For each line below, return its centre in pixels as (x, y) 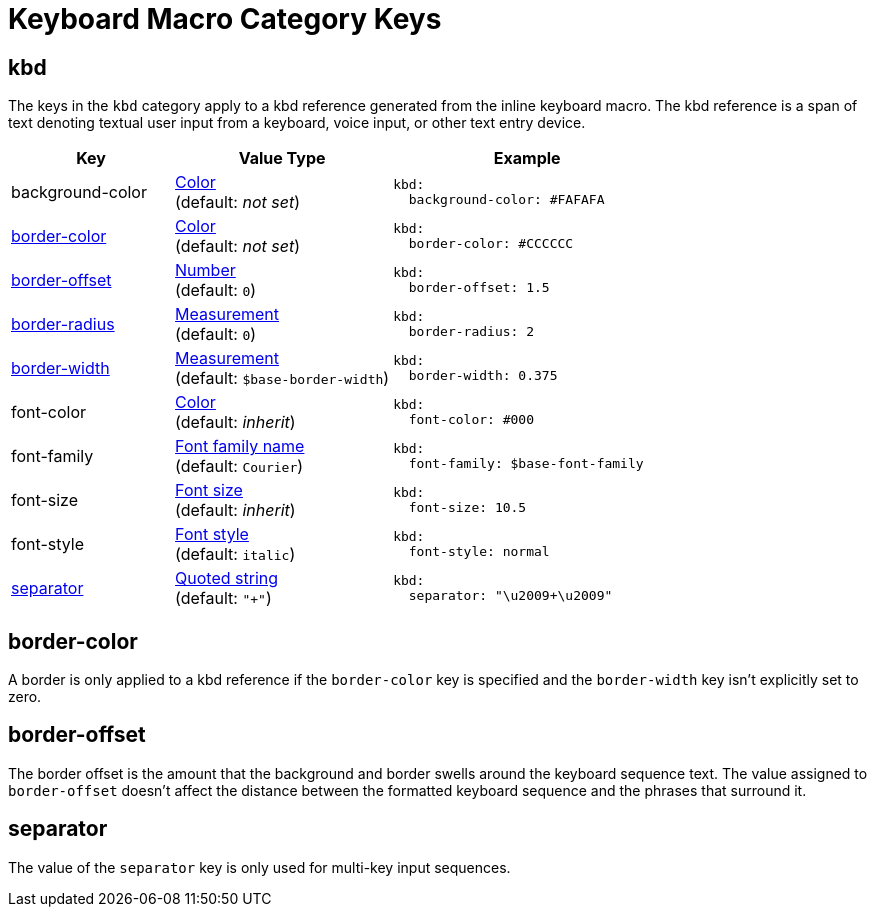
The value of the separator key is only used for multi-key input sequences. (259, 867)
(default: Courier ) (239, 466)
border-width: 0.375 (483, 376)
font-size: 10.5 (467, 508)
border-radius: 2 (471, 332)
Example (527, 158)
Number (205, 270)
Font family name (240, 446)
